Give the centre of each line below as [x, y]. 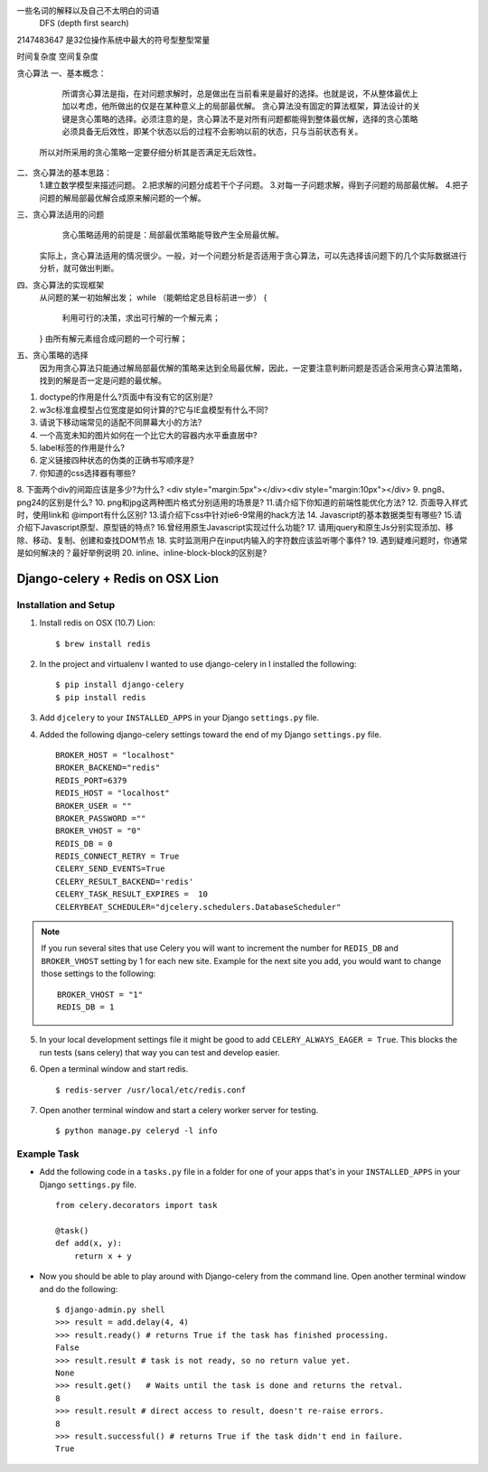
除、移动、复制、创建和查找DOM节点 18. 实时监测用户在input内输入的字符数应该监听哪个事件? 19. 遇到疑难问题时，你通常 [242, 540]
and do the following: [79, 1289]
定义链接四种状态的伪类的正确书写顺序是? [117, 460]
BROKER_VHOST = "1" [100, 994]
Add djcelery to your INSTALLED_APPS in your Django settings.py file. [179, 717]
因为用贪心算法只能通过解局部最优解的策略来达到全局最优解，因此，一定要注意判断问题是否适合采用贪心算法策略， [253, 368]
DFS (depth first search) [84, 23]
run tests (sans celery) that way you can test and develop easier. [160, 1052]
